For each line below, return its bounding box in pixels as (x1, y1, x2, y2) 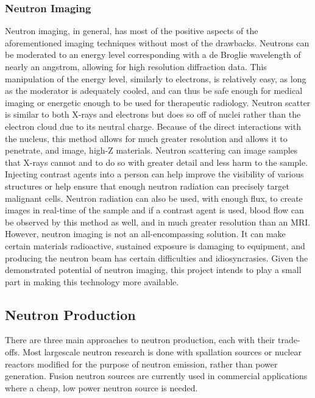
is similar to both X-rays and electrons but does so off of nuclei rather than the (5, 108, 301, 121)
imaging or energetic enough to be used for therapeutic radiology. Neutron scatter (5, 96, 311, 108)
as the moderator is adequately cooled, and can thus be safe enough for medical (5, 84, 303, 97)
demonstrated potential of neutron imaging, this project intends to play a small (5, 263, 302, 276)
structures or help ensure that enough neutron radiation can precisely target (5, 179, 289, 192)
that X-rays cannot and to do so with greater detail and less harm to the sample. (5, 155, 308, 168)
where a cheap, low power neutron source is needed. (5, 381, 198, 394)
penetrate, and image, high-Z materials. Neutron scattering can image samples (5, 144, 298, 157)
